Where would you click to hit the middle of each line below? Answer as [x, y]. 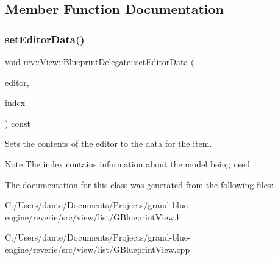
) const [18, 123]
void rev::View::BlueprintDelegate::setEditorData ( [100, 61]
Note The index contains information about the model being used [127, 163]
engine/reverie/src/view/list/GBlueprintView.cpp [98, 249]
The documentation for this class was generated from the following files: [139, 184]
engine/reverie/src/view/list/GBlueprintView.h [93, 216]
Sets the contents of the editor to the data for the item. [109, 143]
